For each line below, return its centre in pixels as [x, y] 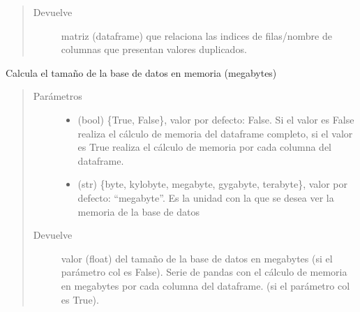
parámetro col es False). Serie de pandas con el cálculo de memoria [204, 272]
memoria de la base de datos [138, 211]
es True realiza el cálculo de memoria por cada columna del [205, 147]
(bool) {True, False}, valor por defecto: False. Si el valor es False [216, 119]
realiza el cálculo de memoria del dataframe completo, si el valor [215, 133]
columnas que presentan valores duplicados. [154, 49]
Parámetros [58, 96]
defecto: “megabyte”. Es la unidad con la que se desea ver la [206, 197]
